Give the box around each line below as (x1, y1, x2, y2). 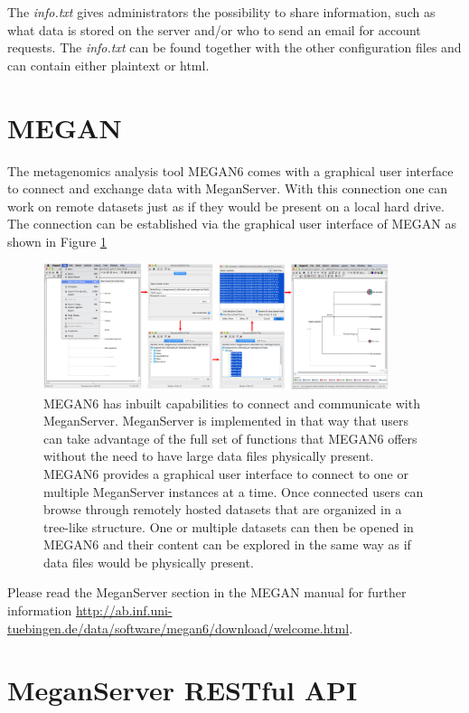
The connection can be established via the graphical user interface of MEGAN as (7, 214, 456, 233)
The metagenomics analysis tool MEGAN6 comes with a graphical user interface (7, 161, 454, 180)
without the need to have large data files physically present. (43, 446, 374, 465)
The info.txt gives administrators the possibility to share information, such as (7, 3, 436, 21)
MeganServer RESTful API (7, 671, 358, 708)
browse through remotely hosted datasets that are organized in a (43, 500, 402, 519)
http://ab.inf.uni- (75, 601, 173, 620)
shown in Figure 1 (7, 231, 107, 250)
